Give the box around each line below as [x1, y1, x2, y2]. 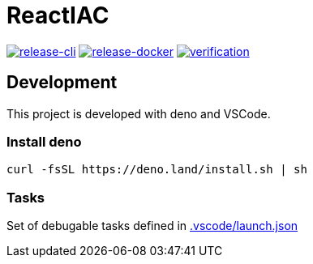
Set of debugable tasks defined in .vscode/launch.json [6, 219, 298, 233]
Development [6, 72, 118, 93]
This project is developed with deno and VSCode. [6, 106, 271, 121]
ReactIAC [6, 2, 109, 29]
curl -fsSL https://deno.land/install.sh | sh [6, 163, 307, 177]
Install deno [6, 133, 82, 150]
